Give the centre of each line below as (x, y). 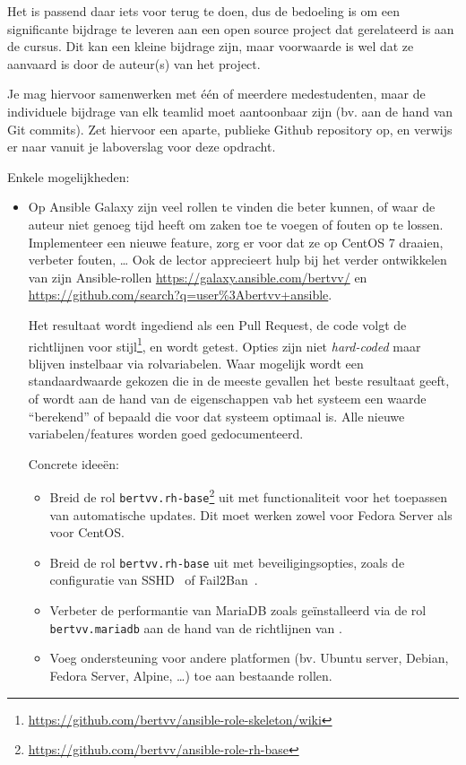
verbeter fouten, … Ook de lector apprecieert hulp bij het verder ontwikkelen (237, 260)
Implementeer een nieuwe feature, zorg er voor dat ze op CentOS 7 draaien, (236, 242)
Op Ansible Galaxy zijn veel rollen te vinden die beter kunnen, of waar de (232, 207)
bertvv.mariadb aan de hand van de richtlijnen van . (196, 627)
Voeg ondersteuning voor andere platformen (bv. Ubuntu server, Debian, (249, 658)
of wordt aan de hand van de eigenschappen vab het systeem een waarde (227, 398)
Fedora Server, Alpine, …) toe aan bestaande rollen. (191, 675)
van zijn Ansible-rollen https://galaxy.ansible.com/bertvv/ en (198, 277)
